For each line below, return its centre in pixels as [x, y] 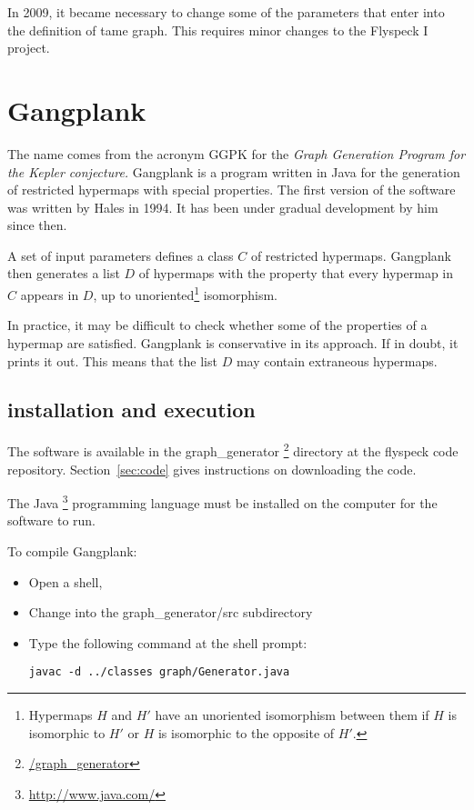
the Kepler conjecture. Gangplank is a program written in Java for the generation [234, 171]
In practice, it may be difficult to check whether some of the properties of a [217, 325]
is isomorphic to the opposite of [246, 732]
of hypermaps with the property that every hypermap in [296, 273]
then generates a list [64, 273]
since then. [37, 225]
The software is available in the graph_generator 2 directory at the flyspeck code [233, 450]
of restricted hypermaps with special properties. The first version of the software [232, 190]
